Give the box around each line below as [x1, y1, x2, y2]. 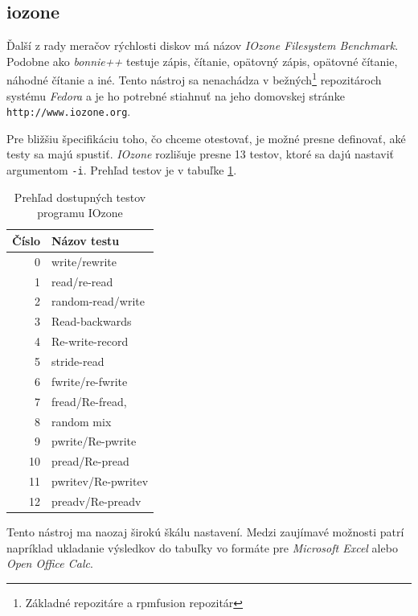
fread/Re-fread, [51, 392, 127, 409]
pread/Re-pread [51, 453, 129, 470]
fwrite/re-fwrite [51, 372, 128, 389]
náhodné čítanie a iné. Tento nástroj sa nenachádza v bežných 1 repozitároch [6, 69, 382, 88]
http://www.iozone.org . [6, 103, 131, 120]
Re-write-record [51, 333, 129, 350]
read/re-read [51, 273, 113, 290]
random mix [51, 413, 112, 429]
